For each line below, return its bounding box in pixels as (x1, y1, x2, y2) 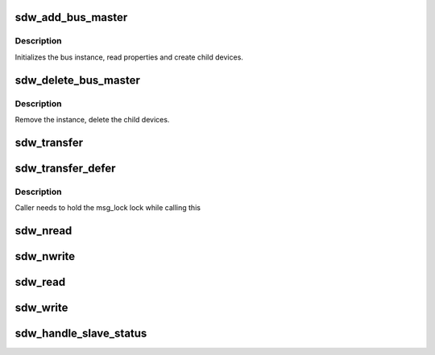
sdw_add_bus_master (14, 10, 128, 24)
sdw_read (14, 275, 66, 289)
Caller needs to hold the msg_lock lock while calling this (14, 203, 201, 213)
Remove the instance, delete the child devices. (14, 114, 170, 124)
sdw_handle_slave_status (14, 326, 147, 340)
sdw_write (14, 300, 68, 314)
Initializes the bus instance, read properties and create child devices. (14, 52, 243, 62)
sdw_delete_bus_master (14, 73, 140, 87)
